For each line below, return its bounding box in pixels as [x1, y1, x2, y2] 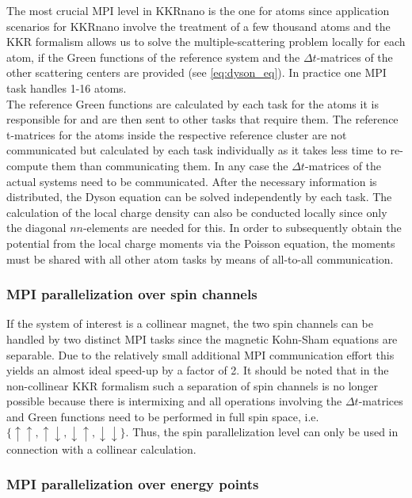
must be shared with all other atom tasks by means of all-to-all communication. [6, 250, 394, 267]
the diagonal [6, 219, 67, 236]
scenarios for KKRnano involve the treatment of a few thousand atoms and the [6, 17, 391, 34]
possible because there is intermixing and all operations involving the [6, 393, 342, 409]
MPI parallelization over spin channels [6, 284, 257, 304]
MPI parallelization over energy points [6, 474, 259, 494]
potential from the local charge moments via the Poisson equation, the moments [6, 234, 395, 251]
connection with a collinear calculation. [6, 440, 196, 457]
